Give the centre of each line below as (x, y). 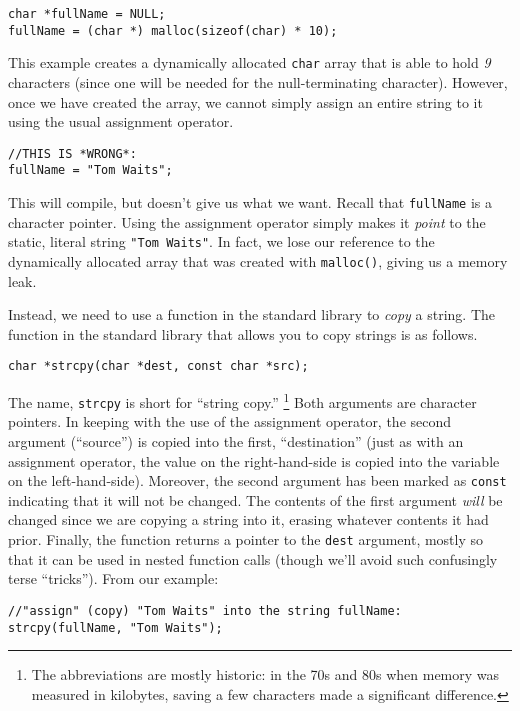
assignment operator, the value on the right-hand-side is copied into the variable (254, 460)
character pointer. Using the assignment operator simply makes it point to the (247, 221)
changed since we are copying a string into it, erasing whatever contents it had (248, 519)
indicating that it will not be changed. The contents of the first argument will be (255, 499)
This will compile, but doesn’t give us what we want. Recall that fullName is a (250, 202)
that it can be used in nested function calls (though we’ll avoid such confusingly (253, 558)
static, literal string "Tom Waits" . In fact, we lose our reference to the (221, 241)
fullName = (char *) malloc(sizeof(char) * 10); (173, 30)
